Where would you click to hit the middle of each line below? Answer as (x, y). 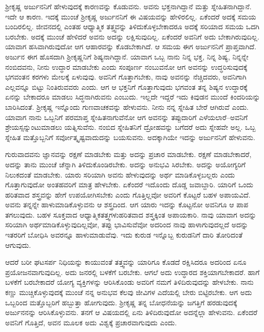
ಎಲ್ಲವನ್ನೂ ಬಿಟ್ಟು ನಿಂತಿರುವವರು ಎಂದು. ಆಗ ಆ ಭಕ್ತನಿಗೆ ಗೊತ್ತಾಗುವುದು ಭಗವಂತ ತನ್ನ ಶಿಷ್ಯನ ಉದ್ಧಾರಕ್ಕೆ (126, 86)
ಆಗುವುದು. (18, 245)
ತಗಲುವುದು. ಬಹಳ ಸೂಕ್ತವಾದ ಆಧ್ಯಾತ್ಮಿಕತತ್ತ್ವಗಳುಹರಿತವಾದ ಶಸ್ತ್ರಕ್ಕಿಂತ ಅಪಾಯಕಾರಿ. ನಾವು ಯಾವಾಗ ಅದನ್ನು (131, 214)
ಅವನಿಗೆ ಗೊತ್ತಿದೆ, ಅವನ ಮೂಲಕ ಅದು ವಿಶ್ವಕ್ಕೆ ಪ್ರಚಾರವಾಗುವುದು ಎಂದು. (91, 322)
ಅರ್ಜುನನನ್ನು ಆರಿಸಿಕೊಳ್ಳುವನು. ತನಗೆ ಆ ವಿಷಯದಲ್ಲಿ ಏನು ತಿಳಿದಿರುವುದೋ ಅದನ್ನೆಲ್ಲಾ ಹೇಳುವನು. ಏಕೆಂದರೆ (131, 312)
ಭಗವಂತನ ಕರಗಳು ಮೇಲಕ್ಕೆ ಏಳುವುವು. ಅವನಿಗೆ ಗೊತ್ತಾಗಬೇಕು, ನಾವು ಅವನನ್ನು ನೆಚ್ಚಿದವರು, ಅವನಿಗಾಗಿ (126, 77)
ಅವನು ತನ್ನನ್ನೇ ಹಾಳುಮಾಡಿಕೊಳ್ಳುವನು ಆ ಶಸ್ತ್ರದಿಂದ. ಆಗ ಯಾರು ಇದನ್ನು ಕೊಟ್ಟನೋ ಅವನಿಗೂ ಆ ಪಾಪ (127, 204)
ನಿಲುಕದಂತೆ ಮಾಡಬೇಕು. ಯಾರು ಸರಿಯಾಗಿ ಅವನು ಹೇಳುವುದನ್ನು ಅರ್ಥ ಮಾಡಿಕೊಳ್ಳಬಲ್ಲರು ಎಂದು (120, 174)
